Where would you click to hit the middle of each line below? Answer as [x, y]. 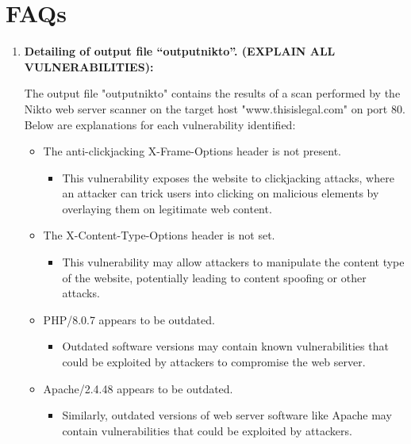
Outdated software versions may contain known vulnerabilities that [225, 346]
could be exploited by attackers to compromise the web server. [214, 362]
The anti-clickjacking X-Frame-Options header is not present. [192, 151]
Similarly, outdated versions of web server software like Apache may [227, 415]
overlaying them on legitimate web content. [167, 208]
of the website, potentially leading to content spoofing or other [214, 277]
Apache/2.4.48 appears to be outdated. [138, 388]
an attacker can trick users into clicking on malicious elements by [221, 193]
